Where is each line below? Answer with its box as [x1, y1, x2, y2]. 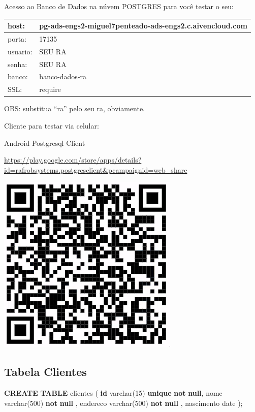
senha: [8, 58, 27, 69]
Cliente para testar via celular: [4, 120, 99, 131]
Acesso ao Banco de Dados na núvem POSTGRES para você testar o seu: [4, 1, 234, 11]
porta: [8, 33, 27, 44]
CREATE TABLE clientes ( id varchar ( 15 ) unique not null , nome [4, 388, 222, 398]
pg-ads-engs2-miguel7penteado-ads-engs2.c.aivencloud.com [39, 20, 247, 31]
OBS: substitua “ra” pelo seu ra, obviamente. [4, 103, 145, 114]
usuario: [8, 46, 33, 56]
